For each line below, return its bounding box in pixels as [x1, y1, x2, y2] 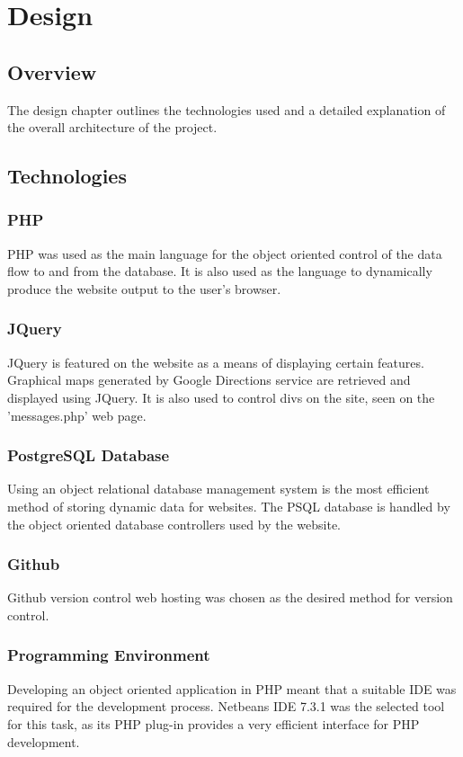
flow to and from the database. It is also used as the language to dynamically [7, 262, 432, 281]
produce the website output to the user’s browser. [7, 279, 281, 298]
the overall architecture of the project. [7, 118, 218, 137]
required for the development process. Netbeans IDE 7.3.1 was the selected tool [7, 697, 445, 716]
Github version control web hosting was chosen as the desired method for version [7, 588, 453, 607]
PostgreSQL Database [7, 444, 170, 467]
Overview [7, 58, 97, 85]
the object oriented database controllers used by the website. [7, 514, 342, 533]
